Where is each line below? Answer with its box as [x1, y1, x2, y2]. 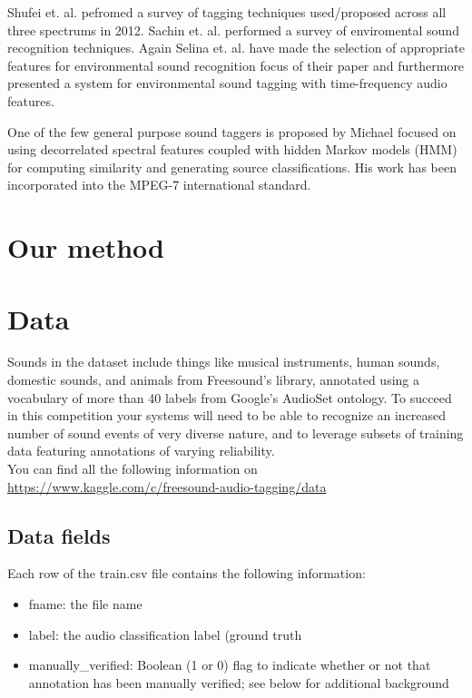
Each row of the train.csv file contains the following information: [7, 564, 366, 583]
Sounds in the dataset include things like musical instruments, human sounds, [7, 352, 440, 371]
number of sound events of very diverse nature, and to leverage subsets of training [7, 423, 464, 442]
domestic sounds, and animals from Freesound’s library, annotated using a [7, 370, 419, 389]
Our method [7, 229, 164, 266]
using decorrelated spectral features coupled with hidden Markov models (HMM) [7, 140, 457, 159]
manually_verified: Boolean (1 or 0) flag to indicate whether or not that [28, 655, 431, 674]
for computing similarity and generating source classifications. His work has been [7, 157, 457, 176]
